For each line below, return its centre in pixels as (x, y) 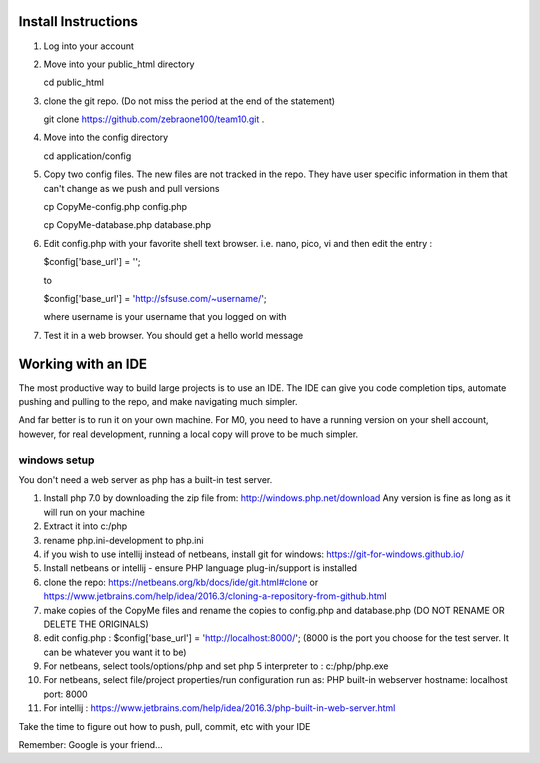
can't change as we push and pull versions (131, 188)
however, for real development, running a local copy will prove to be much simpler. (188, 434)
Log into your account (89, 46)
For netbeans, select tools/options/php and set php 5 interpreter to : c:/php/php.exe (216, 666)
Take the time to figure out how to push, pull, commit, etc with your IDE (164, 726)
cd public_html (74, 82)
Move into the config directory (106, 137)
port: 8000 (66, 694)
